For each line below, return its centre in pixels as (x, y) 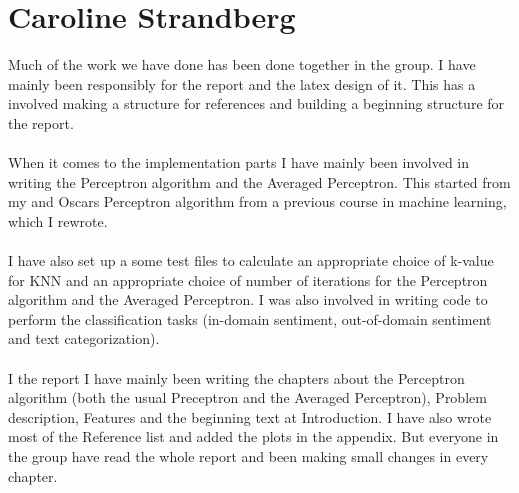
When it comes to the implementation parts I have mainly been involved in (239, 162)
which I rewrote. (58, 220)
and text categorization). (84, 338)
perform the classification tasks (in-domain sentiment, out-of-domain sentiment (250, 318)
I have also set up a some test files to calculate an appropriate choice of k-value (251, 260)
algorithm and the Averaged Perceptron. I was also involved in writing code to (248, 299)
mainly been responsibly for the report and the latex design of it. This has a (242, 83)
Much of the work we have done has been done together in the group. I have (242, 64)
